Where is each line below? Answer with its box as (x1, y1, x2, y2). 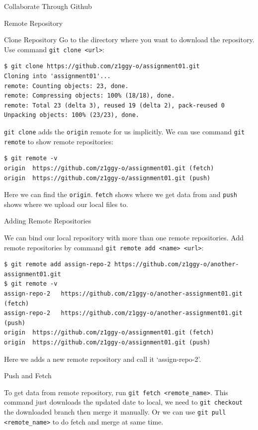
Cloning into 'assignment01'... (4, 73, 111, 80)
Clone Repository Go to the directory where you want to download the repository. (4, 34, 255, 45)
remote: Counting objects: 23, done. (4, 82, 129, 90)
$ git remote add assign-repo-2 (4, 261, 111, 268)
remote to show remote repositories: (4, 136, 113, 146)
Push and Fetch (4, 370, 52, 381)
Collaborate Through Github (4, 1, 92, 11)
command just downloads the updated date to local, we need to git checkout (4, 397, 243, 407)
